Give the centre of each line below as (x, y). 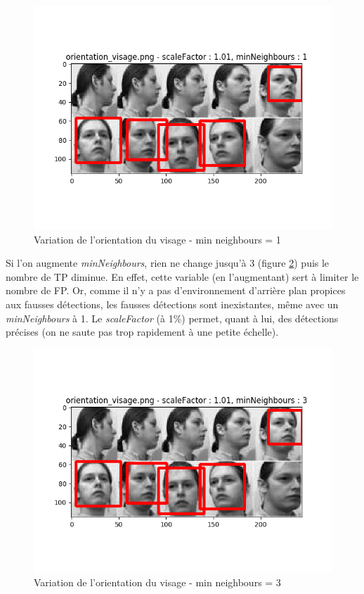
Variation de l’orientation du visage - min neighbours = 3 (157, 582)
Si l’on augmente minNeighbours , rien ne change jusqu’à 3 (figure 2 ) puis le (168, 263)
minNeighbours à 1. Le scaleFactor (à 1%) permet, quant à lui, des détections (172, 318)
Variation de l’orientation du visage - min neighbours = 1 (157, 239)
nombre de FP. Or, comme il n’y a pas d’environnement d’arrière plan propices (176, 290)
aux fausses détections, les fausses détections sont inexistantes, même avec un (172, 304)
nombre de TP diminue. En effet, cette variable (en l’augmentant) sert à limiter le (182, 276)
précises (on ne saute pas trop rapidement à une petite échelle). (142, 332)
